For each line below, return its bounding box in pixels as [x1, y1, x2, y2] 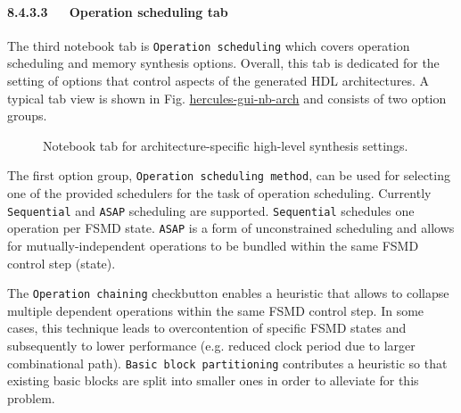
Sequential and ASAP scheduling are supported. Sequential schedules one [7, 201, 415, 219]
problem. [7, 388, 55, 407]
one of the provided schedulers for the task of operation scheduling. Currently [7, 184, 432, 202]
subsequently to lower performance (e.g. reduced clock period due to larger [7, 336, 416, 355]
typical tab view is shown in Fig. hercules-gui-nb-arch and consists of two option [7, 88, 447, 107]
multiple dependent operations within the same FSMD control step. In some [7, 301, 424, 319]
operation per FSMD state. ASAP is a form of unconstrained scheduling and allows [7, 219, 455, 237]
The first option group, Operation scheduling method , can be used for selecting [7, 166, 450, 185]
